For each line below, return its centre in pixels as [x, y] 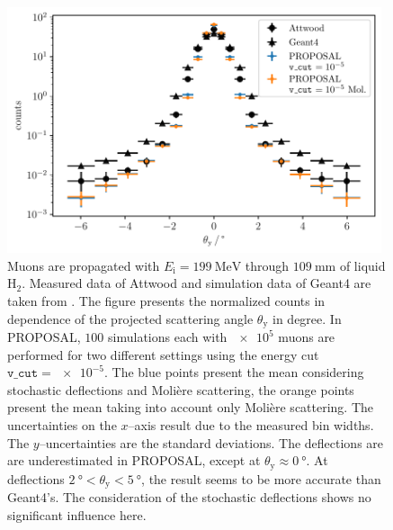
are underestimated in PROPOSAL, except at [134, 460]
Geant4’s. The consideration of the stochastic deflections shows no [189, 497]
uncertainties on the [62, 425]
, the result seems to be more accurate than [261, 478]
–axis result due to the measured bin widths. [251, 425]
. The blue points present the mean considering [234, 372]
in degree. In [307, 318]
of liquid [362, 265]
